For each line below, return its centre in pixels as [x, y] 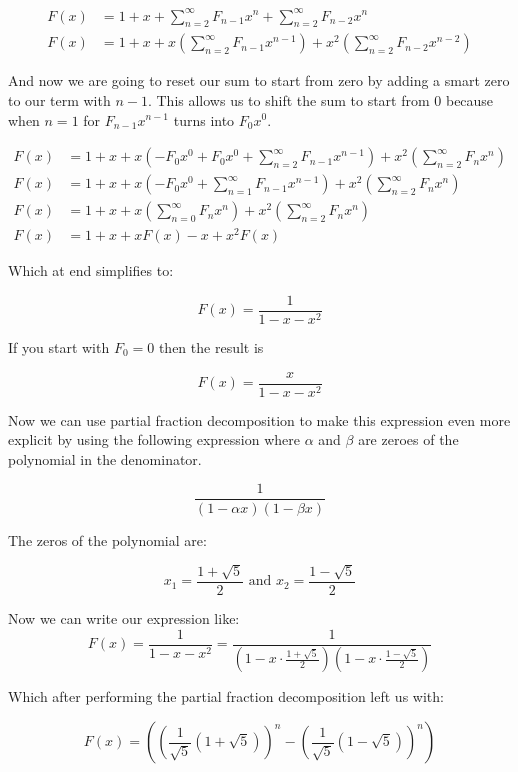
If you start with [59, 347]
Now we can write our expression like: [124, 617]
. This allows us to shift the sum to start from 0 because [320, 99]
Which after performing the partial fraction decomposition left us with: [226, 696]
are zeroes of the [408, 439]
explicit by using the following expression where [154, 439]
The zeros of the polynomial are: [107, 539]
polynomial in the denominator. [105, 458]
